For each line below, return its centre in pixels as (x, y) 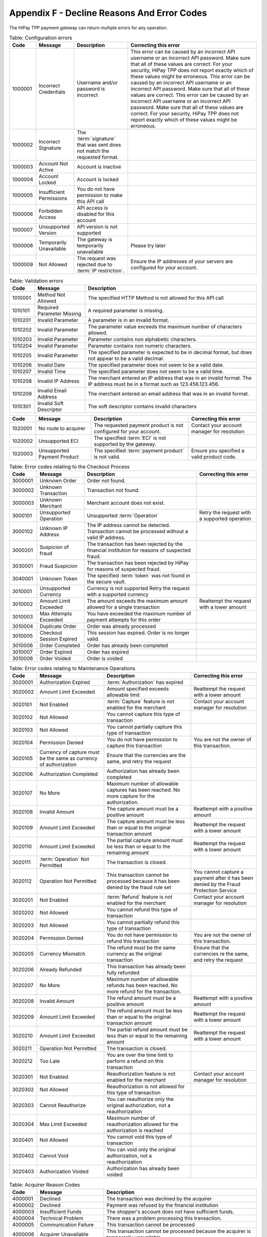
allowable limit (123, 695)
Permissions (53, 198)
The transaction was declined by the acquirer (159, 1198)
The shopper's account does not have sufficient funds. (170, 1211)
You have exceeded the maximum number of (139, 614)
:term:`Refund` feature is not (139, 897)
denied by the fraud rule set (139, 887)
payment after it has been (223, 878)
